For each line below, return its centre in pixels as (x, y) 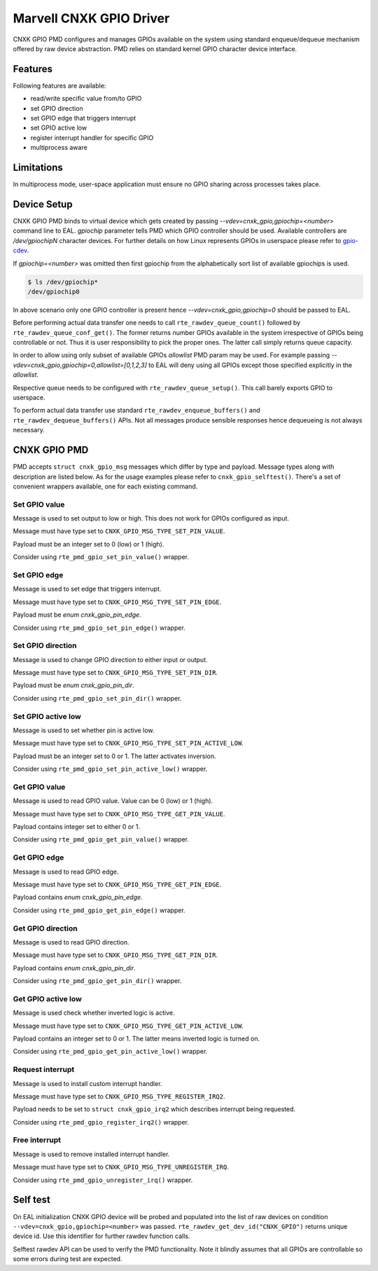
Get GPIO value (39, 787)
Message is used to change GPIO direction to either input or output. (110, 659)
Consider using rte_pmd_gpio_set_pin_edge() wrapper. (99, 628)
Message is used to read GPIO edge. (66, 872)
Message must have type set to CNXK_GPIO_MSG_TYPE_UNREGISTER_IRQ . (121, 1167)
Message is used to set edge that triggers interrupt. (87, 589)
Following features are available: (59, 85)
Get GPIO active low (47, 998)
